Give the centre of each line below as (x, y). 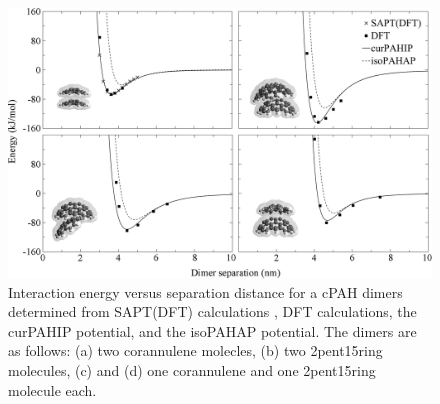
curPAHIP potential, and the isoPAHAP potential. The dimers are (212, 330)
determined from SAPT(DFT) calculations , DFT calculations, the (212, 311)
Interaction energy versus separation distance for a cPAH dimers (205, 291)
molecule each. (52, 389)
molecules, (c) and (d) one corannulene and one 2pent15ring (192, 369)
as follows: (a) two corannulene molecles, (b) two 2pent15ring (195, 350)
